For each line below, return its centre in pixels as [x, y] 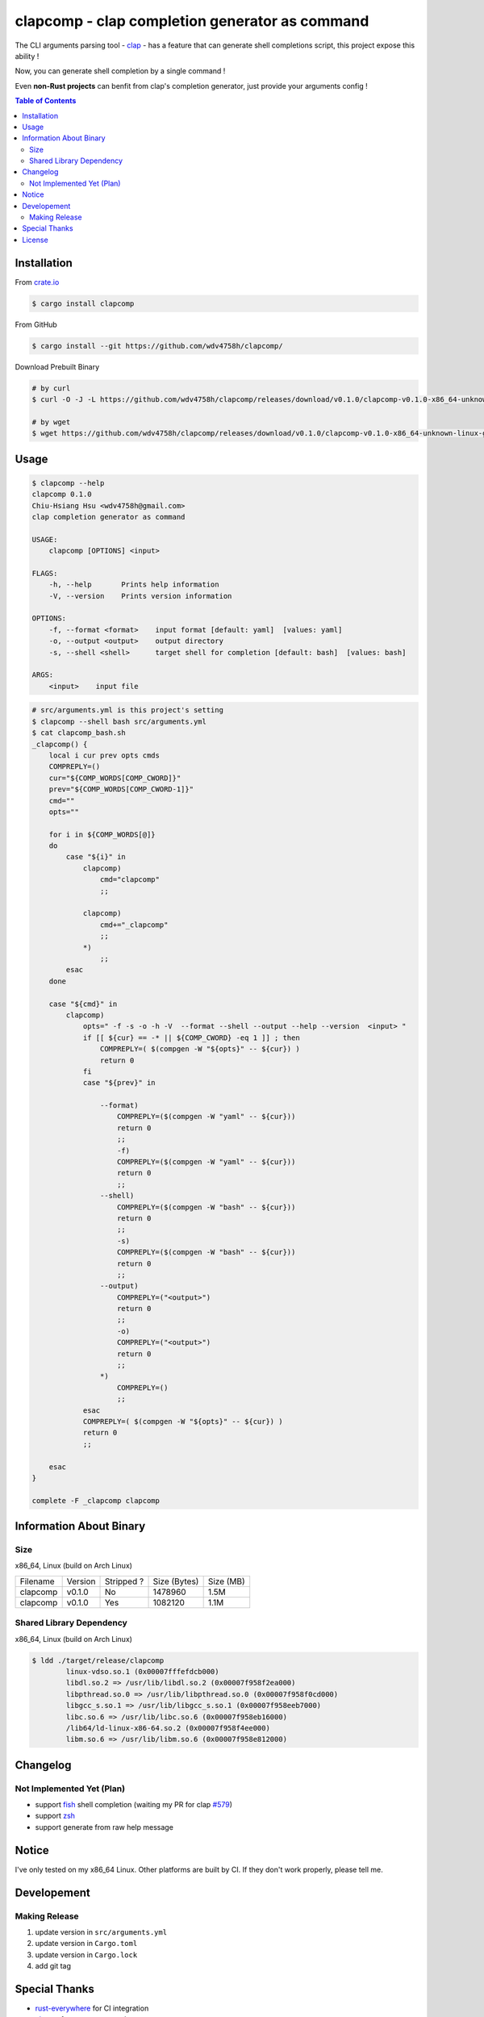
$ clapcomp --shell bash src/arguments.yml [119, 721]
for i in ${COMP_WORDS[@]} [102, 834]
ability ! [27, 56]
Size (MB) [226, 1581]
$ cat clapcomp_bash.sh [79, 733]
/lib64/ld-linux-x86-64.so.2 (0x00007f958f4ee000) [168, 1728]
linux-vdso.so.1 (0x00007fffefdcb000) [142, 1671]
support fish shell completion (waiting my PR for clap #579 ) [134, 1805]
